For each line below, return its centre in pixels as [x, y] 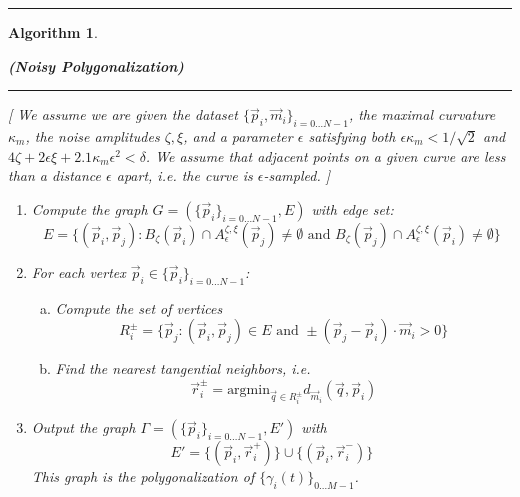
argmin [248, 390]
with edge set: [352, 208]
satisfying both [352, 135]
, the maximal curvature [422, 114]
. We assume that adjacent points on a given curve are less [325, 155]
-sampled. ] [297, 175]
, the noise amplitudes [92, 135]
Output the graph [83, 427]
